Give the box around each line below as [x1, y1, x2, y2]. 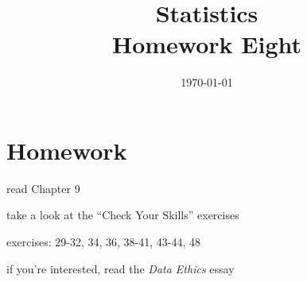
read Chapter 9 [6, 180, 80, 196]
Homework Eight [111, 28, 302, 60]
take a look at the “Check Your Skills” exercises [6, 207, 239, 223]
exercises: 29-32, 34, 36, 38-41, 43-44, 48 [6, 234, 200, 250]
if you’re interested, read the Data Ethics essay [6, 260, 235, 276]
